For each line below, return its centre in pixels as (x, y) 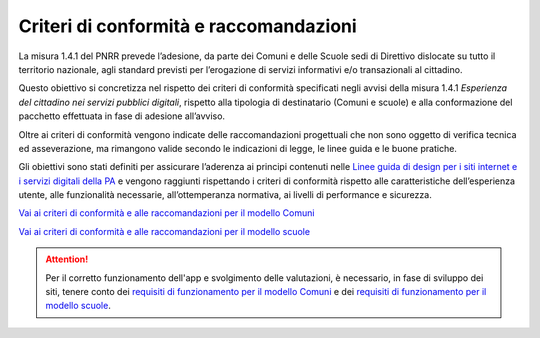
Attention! (67, 259)
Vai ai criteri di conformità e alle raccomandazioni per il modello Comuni (166, 213)
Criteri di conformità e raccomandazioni (187, 26)
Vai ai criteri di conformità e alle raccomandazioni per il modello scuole (164, 231)
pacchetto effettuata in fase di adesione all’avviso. (121, 116)
